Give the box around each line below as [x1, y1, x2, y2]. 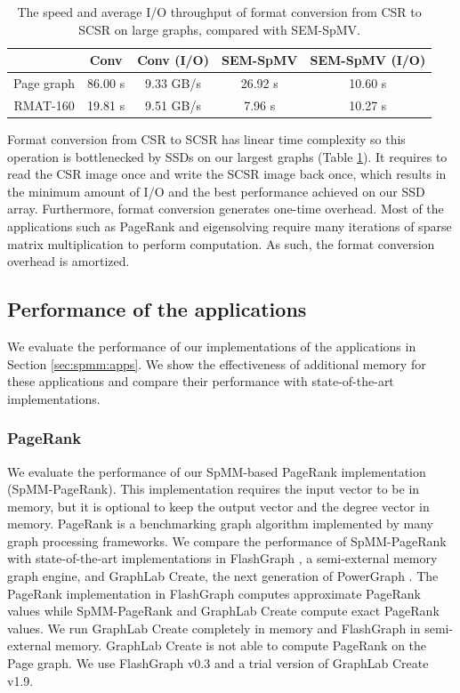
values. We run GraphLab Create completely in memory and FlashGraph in [7, 618, 421, 637]
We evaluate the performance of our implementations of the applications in [7, 336, 416, 355]
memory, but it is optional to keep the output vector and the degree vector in [7, 496, 430, 515]
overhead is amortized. [7, 252, 130, 270]
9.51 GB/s [145, 95, 202, 114]
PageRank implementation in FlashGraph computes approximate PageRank [7, 584, 421, 602]
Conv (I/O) [137, 51, 209, 69]
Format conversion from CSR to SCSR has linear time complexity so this [7, 129, 406, 148]
